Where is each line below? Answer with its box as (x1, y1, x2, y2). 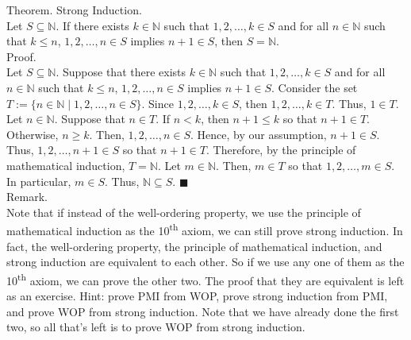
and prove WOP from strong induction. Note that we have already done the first (6, 303, 399, 319)
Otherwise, (6, 126, 59, 142)
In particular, (6, 172, 71, 189)
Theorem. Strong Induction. (6, 2, 142, 17)
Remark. (6, 188, 48, 205)
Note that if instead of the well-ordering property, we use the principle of (6, 203, 361, 220)
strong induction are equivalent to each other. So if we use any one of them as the (6, 253, 405, 270)
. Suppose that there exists (56, 64, 186, 80)
